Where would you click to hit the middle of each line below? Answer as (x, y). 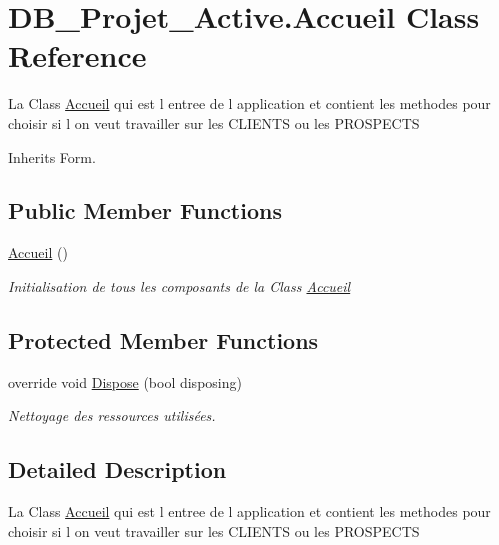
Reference (77, 55)
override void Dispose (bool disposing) (125, 381)
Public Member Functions (145, 210)
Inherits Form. (52, 156)
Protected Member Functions (163, 339)
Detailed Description (117, 469)
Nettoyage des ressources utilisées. (112, 415)
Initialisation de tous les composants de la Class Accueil (179, 285)
